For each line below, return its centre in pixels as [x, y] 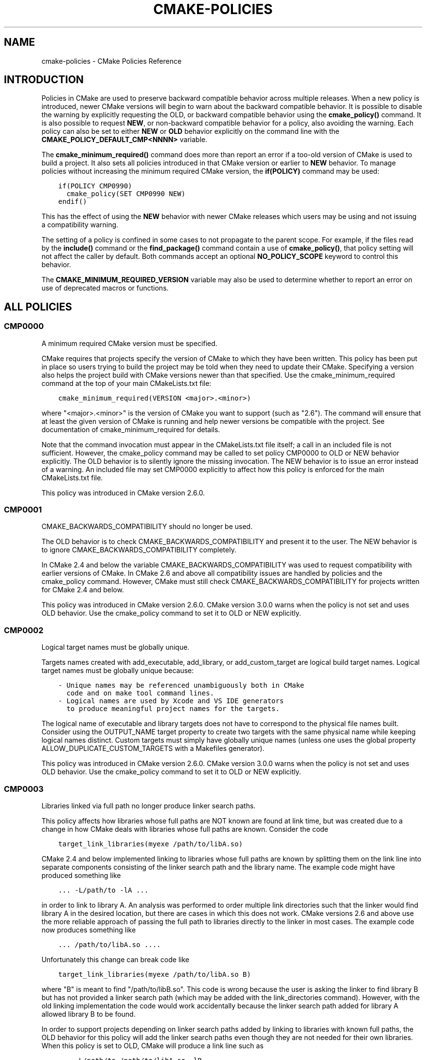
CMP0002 [24, 630]
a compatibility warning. [80, 225]
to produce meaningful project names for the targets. [173, 709]
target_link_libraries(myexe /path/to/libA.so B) [154, 974]
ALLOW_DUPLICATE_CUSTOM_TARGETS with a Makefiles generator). [153, 749]
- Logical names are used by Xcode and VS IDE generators [171, 701]
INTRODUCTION [44, 80]
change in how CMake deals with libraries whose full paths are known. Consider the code [185, 829]
